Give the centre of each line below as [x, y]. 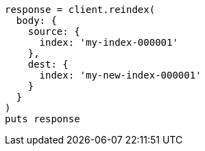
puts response [43, 119]
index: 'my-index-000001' [109, 42]
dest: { [48, 64]
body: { [36, 20]
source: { [54, 31]
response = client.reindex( [80, 10]
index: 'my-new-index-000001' [120, 75]
